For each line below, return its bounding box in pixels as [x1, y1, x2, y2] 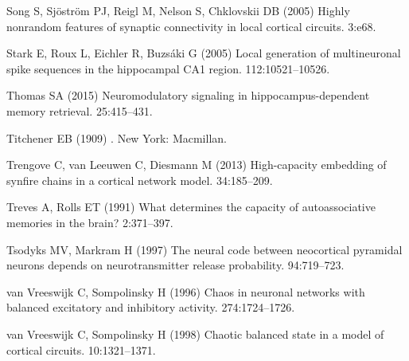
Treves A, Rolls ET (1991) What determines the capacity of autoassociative [6, 198, 376, 215]
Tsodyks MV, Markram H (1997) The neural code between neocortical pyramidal [6, 241, 403, 257]
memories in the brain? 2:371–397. [6, 214, 173, 230]
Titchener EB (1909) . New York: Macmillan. [6, 129, 227, 146]
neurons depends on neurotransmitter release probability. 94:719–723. [6, 257, 345, 273]
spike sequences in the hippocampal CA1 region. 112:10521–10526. [6, 60, 330, 77]
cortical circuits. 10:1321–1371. [6, 341, 156, 358]
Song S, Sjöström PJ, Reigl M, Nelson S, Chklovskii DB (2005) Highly [6, 2, 350, 18]
